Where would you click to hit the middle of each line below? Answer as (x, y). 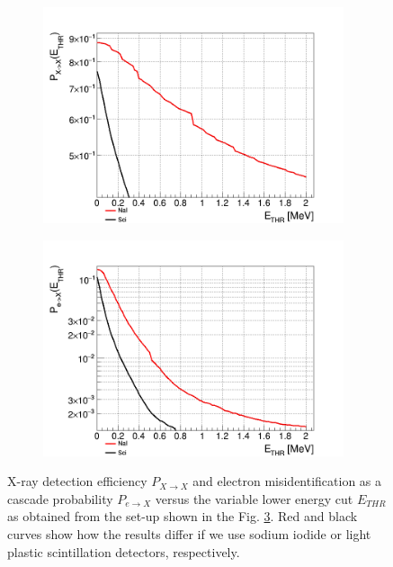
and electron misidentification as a (287, 481)
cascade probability (60, 498)
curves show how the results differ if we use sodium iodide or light (189, 533)
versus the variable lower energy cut (254, 498)
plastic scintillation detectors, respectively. (124, 551)
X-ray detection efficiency (77, 481)
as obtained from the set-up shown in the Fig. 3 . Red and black (183, 516)
